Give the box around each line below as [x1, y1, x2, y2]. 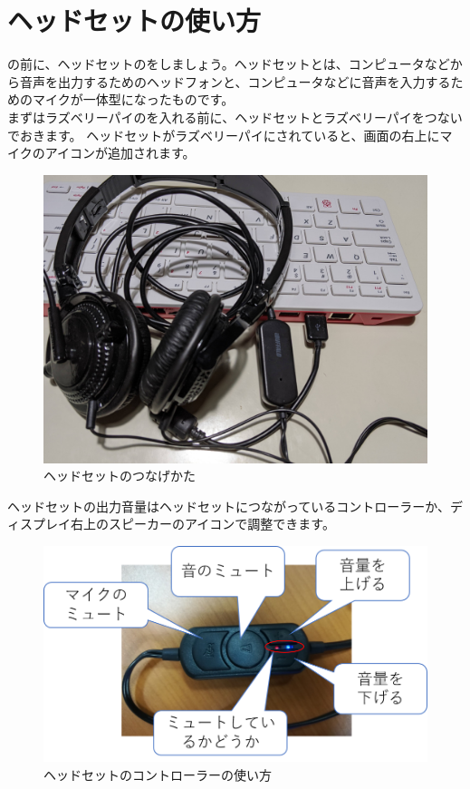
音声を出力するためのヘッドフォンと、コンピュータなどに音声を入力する [19, 72, 451, 91]
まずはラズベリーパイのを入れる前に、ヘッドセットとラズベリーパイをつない [7, 107, 463, 126]
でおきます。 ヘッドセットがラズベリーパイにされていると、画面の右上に [7, 125, 440, 144]
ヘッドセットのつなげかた [43, 466, 196, 485]
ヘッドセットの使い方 [7, 2, 262, 39]
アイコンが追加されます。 [44, 143, 196, 162]
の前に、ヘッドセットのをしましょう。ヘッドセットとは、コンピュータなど [7, 54, 450, 73]
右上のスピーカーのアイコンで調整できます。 [70, 514, 335, 533]
